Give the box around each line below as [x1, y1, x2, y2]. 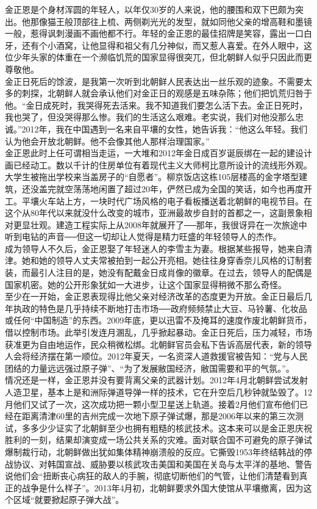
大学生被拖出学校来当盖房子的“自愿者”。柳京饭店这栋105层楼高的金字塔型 [5, 170, 299, 183]
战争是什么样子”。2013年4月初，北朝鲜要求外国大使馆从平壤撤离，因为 [21, 481, 304, 494]
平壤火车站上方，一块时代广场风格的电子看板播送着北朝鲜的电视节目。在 [21, 194, 312, 207]
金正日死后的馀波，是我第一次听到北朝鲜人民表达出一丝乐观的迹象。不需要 [5, 74, 304, 87]
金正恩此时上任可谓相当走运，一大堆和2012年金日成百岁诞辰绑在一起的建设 [5, 146, 304, 159]
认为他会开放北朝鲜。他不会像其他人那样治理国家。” [5, 134, 210, 147]
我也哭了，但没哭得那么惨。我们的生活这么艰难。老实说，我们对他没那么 [5, 110, 295, 123]
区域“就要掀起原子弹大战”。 [13, 493, 124, 506]
